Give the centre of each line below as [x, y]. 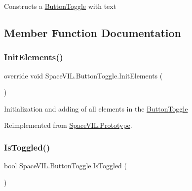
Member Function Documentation [93, 32]
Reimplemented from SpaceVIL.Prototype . [68, 125]
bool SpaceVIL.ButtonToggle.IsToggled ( [65, 166]
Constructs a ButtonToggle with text [60, 6]
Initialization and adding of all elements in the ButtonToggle [96, 108]
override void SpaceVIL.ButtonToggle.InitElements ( [83, 75]
